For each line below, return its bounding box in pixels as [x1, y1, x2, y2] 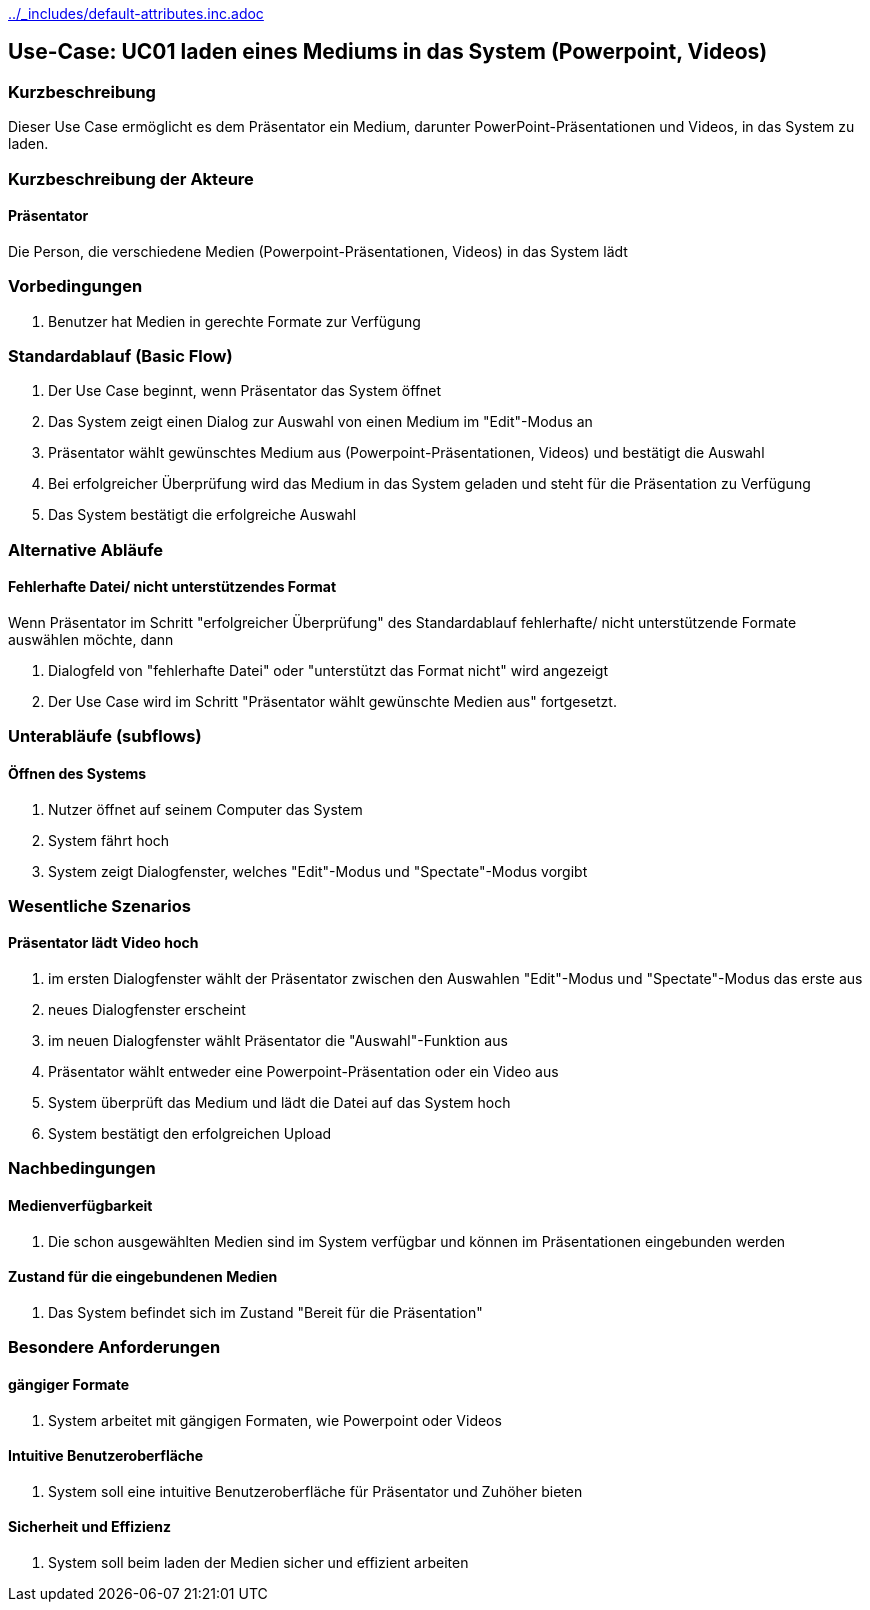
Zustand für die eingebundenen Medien [8, 1268, 278, 1286]
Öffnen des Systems [8, 764, 147, 782]
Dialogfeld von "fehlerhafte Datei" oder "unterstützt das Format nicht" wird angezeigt [48, 661, 608, 679]
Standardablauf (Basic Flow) [8, 345, 233, 366]
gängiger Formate [8, 1375, 129, 1393]
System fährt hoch [48, 831, 170, 849]
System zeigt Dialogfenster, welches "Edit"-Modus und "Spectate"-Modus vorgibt [48, 862, 588, 880]
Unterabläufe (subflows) [8, 726, 202, 747]
